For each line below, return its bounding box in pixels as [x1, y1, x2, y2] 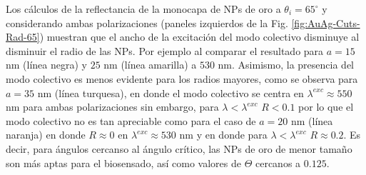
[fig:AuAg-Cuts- [291, 15, 360, 30]
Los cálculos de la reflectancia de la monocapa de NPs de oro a [6, 1, 281, 16]
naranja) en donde [6, 127, 86, 142]
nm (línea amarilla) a [103, 57, 197, 72]
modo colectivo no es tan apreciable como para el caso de [6, 113, 256, 128]
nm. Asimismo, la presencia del [218, 57, 354, 72]
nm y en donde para [179, 127, 268, 142]
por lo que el [298, 99, 354, 114]
